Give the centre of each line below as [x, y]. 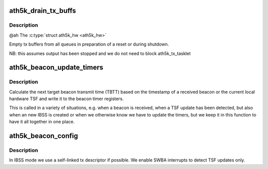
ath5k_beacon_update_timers [56, 68]
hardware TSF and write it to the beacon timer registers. [67, 99]
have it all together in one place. [42, 122]
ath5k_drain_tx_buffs [43, 11]
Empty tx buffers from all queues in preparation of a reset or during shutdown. [89, 44]
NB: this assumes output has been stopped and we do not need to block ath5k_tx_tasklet [100, 53]
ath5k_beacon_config [44, 136]
